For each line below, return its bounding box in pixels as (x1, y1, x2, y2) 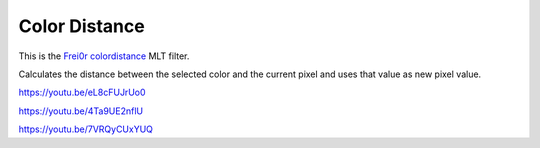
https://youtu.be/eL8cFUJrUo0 (18, 86, 146, 99)
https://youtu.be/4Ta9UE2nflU (18, 105, 144, 117)
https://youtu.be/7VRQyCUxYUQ (18, 123, 154, 135)
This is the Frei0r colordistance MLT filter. (18, 50, 190, 62)
